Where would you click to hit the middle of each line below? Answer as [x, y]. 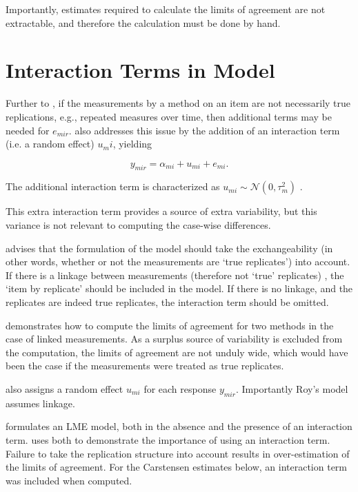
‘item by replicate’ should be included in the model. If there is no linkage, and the [179, 288]
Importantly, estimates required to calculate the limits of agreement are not [166, 9]
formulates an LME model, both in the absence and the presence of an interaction [179, 426]
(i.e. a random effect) [50, 144]
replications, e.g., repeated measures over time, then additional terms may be [169, 116]
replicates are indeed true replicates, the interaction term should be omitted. [167, 302]
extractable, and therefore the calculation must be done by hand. [143, 22]
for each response [180, 389]
